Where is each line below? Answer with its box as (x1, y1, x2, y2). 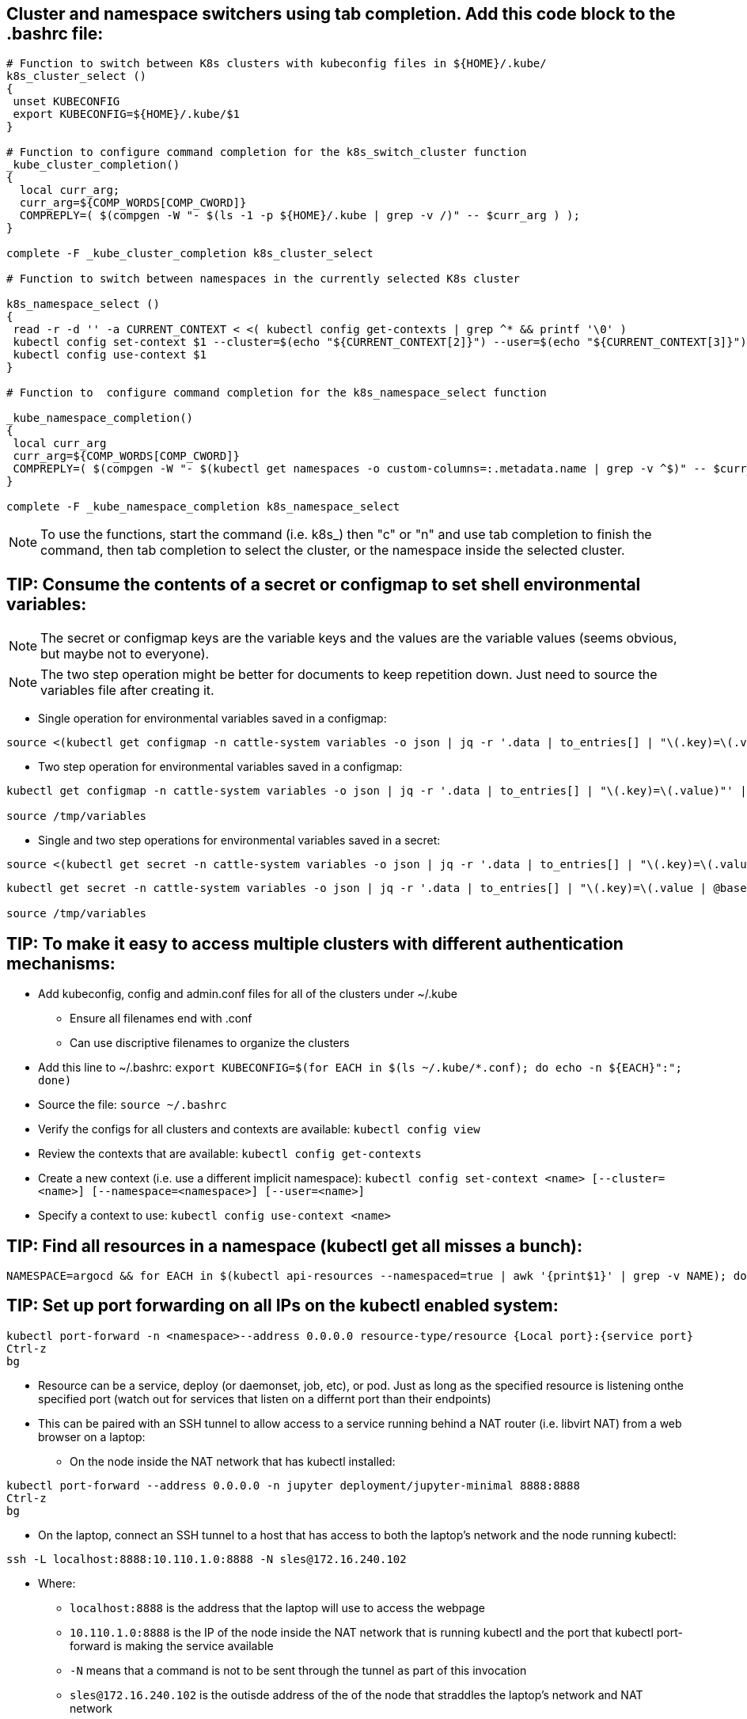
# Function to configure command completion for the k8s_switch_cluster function (6, 146, 527, 159)
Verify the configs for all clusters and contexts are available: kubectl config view (38, 1122, 480, 1137)
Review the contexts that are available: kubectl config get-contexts (38, 1147, 422, 1161)
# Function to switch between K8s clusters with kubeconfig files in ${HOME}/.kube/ (6, 57, 547, 70)
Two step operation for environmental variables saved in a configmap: (38, 760, 403, 774)
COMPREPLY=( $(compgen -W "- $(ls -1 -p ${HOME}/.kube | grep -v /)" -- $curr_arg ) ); (19, 209, 580, 222)
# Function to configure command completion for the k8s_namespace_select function (6, 386, 547, 400)
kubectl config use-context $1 (13, 348, 207, 362)
